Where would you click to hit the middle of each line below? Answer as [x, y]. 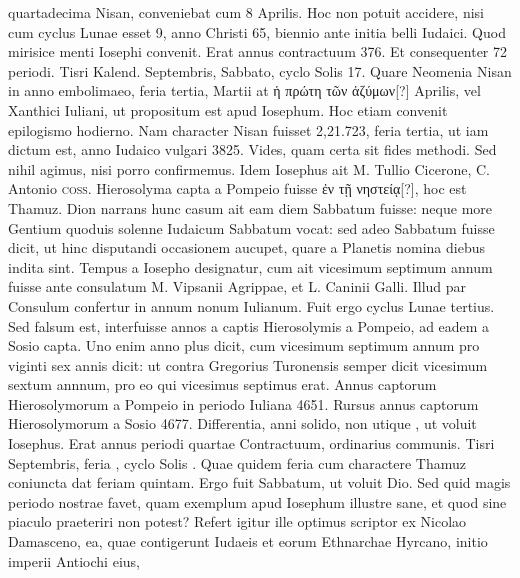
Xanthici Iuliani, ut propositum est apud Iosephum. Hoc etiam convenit [228, 109]
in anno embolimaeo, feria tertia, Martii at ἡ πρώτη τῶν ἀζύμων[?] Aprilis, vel [244, 90]
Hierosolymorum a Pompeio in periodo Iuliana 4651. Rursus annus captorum [243, 403]
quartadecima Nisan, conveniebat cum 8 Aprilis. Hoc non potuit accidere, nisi [246, 12]
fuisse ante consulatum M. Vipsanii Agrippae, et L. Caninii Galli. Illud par [237, 286]
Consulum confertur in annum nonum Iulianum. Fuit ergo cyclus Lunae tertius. [251, 305]
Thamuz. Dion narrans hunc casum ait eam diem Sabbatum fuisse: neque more [250, 207]
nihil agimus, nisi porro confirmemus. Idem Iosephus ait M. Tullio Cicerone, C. [249, 168]
